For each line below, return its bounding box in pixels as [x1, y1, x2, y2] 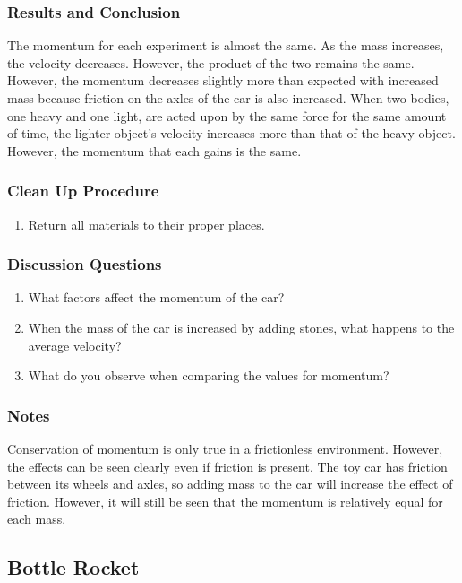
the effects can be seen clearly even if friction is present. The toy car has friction [7, 457, 448, 475]
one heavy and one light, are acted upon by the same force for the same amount [7, 106, 447, 125]
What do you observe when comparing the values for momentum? [28, 366, 389, 385]
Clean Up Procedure [7, 179, 159, 202]
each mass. [7, 509, 66, 528]
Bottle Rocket [7, 553, 140, 581]
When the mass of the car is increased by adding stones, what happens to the [28, 318, 455, 336]
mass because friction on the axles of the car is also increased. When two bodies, [7, 89, 449, 107]
